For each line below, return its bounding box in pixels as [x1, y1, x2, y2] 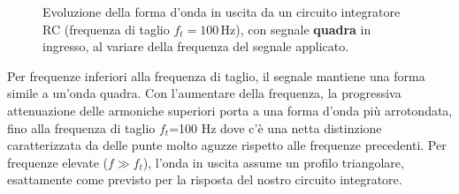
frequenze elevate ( [7, 153, 108, 171]
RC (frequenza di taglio [42, 19, 170, 38]
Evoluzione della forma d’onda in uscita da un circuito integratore [42, 3, 401, 20]
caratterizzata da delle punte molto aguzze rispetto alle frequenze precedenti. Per [7, 136, 447, 154]
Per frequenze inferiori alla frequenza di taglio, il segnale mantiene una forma [7, 66, 425, 85]
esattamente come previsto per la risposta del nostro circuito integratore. [7, 170, 402, 189]
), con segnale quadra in [235, 19, 371, 38]
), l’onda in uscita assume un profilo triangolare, [142, 153, 404, 171]
